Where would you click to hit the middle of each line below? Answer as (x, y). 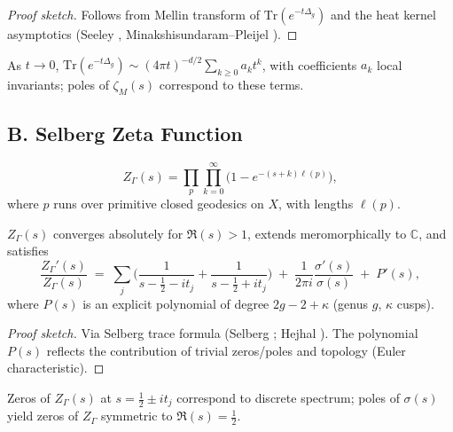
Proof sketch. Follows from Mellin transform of (133, 14)
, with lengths (316, 204)
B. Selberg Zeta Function (125, 134)
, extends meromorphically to (327, 233)
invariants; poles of (58, 84)
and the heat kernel (383, 14)
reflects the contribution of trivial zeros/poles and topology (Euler (226, 350)
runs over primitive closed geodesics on (159, 204)
